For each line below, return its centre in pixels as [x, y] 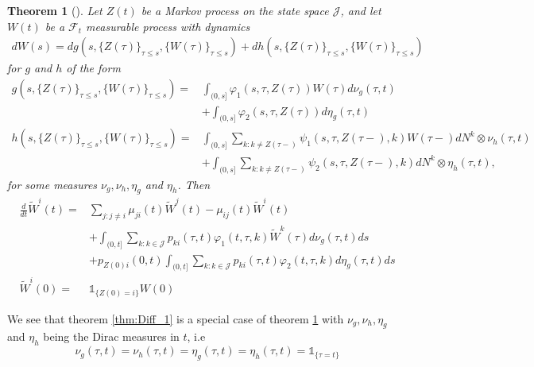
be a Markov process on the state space [235, 10]
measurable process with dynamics [168, 26]
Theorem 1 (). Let [55, 10]
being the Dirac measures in [111, 336]
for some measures [52, 184]
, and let [361, 10]
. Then [194, 184]
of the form [93, 68]
